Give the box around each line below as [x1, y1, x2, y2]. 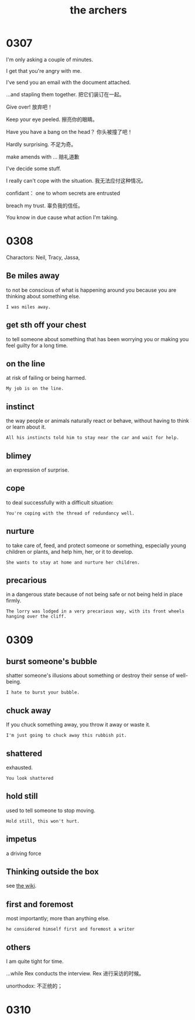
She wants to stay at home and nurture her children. [6, 559, 141, 565]
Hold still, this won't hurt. [6, 818, 80, 824]
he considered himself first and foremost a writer [6, 926, 135, 933]
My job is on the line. [6, 386, 64, 392]
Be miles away [6, 271, 60, 281]
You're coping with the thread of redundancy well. [6, 510, 135, 516]
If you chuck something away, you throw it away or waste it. [6, 721, 150, 728]
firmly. [6, 597, 22, 604]
